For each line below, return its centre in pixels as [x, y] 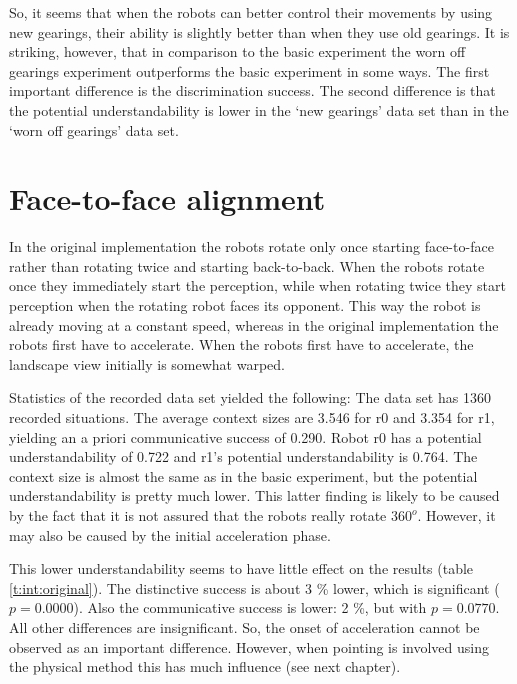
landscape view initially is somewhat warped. [147, 363]
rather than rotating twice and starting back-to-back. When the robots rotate [247, 265]
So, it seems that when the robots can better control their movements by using [251, 12]
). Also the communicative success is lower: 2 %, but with [250, 607]
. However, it [456, 515]
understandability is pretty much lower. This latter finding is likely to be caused [254, 495]
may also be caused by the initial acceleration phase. [170, 534]
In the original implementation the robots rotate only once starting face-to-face [251, 246]
